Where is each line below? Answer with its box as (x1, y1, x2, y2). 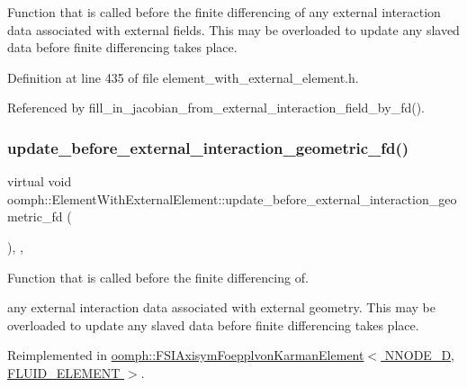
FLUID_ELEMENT (7, 363, 121, 382)
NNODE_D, (384, 346, 454, 364)
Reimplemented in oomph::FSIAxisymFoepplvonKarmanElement (7, 346, 364, 364)
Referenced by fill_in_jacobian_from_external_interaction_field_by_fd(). (7, 98, 425, 117)
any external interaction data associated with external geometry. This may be (7, 298, 436, 317)
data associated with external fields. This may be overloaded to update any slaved (7, 20, 460, 39)
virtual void (7, 172, 72, 191)
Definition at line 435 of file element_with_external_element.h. (7, 67, 359, 86)
